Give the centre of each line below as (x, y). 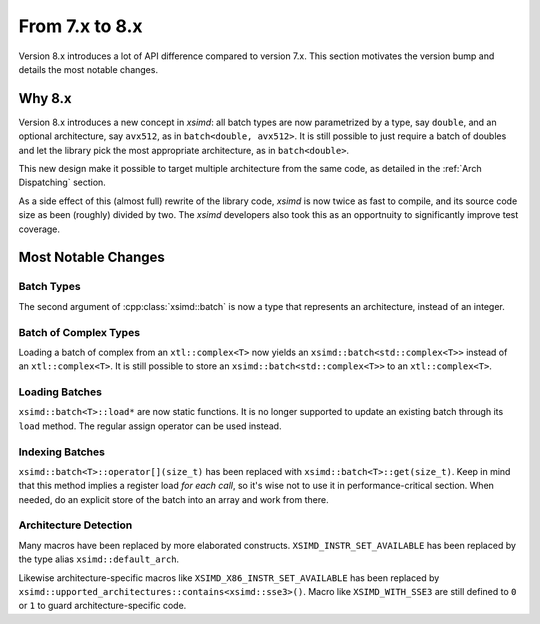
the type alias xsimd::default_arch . (99, 559)
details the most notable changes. (88, 69)
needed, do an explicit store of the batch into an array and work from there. (173, 499)
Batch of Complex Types (79, 332)
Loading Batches (60, 392)
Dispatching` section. (62, 182)
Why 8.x (45, 98)
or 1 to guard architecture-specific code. (102, 606)
